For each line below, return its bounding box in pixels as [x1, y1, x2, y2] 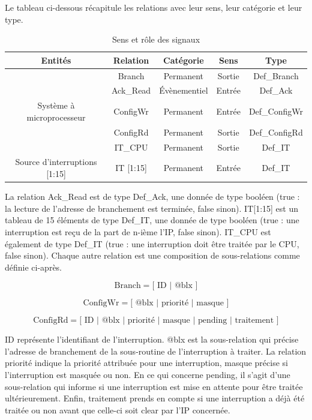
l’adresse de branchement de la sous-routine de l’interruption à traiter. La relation [5, 344, 307, 357]
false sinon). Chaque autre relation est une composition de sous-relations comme [5, 249, 300, 262]
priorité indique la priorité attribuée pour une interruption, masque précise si [5, 356, 288, 369]
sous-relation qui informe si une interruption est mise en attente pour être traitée [5, 380, 303, 392]
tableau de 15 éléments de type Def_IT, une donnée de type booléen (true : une [5, 214, 299, 226]
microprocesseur [26, 110, 86, 123]
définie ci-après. [5, 260, 62, 273]
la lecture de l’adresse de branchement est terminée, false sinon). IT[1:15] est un [5, 202, 299, 214]
